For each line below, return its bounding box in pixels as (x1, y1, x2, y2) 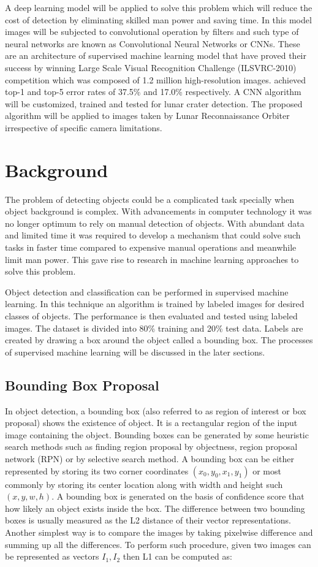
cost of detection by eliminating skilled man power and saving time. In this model (5, 13, 312, 26)
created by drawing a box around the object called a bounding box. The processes (5, 333, 313, 346)
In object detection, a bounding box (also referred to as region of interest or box (5, 404, 306, 417)
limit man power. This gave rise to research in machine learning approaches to (5, 253, 299, 265)
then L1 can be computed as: (123, 550, 232, 563)
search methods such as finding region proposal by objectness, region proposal (5, 440, 298, 453)
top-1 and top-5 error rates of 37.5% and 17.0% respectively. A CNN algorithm (5, 85, 301, 98)
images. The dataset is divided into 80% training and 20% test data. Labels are (5, 321, 303, 334)
